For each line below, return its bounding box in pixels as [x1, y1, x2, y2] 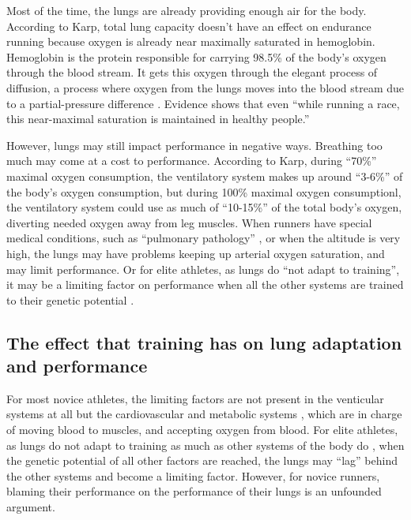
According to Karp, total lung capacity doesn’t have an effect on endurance [6, 17, 371, 34]
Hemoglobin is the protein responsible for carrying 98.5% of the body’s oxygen [6, 48, 386, 65]
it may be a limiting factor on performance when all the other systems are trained [6, 276, 404, 293]
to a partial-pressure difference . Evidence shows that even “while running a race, [6, 95, 400, 111]
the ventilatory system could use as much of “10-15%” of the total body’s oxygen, [6, 199, 402, 215]
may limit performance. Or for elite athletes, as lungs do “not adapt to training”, [6, 260, 400, 277]
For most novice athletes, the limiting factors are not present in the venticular [6, 390, 384, 406]
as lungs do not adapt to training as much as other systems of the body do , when [6, 436, 405, 453]
